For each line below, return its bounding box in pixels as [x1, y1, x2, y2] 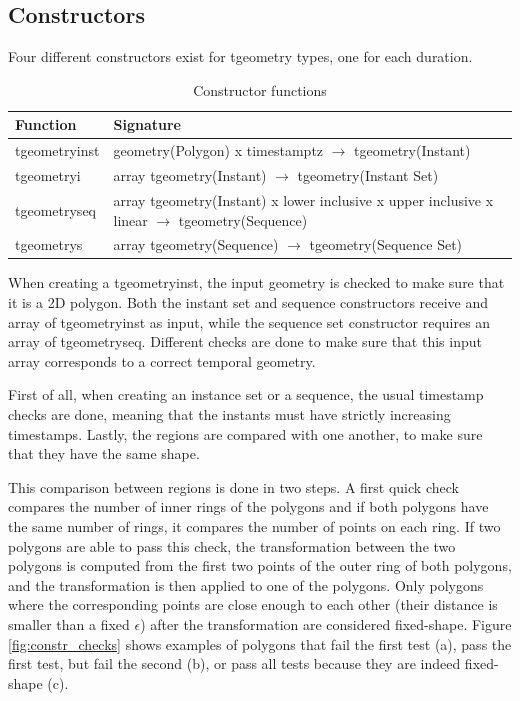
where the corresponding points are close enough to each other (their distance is [8, 594, 498, 615]
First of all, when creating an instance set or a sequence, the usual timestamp [8, 384, 484, 405]
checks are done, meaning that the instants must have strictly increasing [8, 404, 451, 425]
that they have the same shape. [8, 443, 200, 464]
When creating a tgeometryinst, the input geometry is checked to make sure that [8, 272, 505, 293]
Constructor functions [193, 79, 327, 100]
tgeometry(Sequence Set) [309, 234, 463, 255]
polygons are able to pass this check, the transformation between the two [8, 535, 456, 556]
